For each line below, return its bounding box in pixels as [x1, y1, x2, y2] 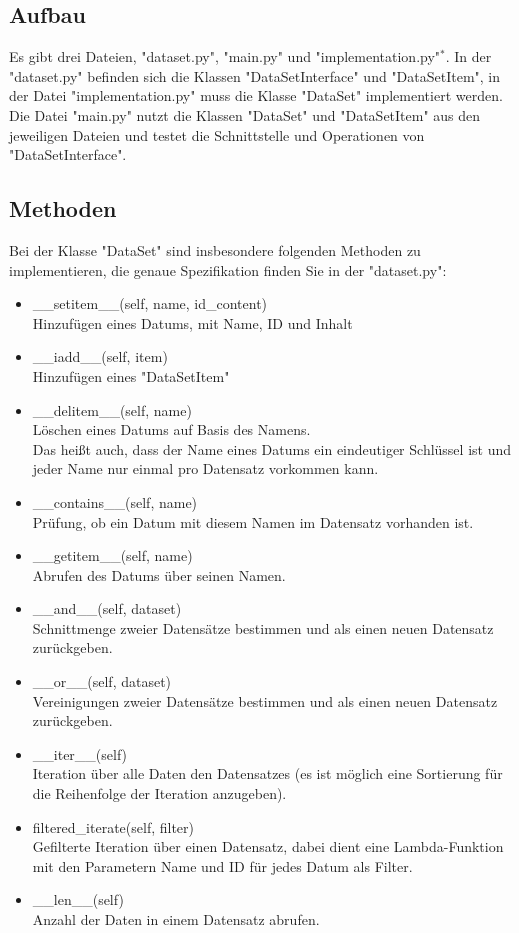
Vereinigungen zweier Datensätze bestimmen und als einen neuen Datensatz [32, 690, 498, 711]
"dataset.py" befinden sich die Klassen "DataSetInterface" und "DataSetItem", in [9, 65, 501, 86]
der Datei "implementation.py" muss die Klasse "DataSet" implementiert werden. [9, 85, 503, 106]
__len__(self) [32, 889, 124, 910]
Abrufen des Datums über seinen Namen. [32, 564, 286, 585]
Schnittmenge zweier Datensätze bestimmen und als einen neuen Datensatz [32, 617, 494, 638]
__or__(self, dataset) [32, 671, 172, 692]
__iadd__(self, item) [32, 346, 168, 367]
